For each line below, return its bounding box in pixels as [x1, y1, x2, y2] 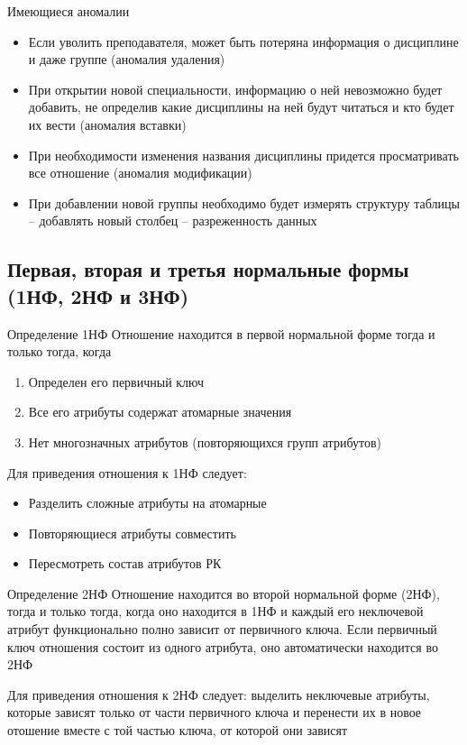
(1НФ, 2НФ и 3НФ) [7, 281, 189, 309]
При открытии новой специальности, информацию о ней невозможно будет [28, 79, 443, 98]
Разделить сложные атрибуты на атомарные [28, 493, 267, 512]
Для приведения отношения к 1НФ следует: [7, 463, 247, 482]
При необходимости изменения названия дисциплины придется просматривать [28, 145, 459, 164]
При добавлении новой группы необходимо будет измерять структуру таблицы [28, 193, 460, 212]
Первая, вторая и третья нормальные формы [7, 255, 409, 283]
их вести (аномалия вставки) [28, 115, 187, 133]
